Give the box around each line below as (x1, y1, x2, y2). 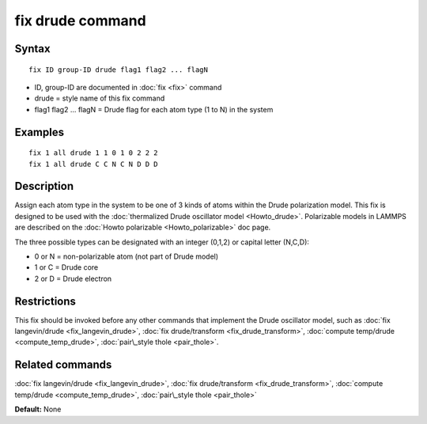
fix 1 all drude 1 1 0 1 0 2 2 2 (28, 149, 158, 157)
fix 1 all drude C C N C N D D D (28, 159, 158, 168)
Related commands (14, 358, 112, 372)
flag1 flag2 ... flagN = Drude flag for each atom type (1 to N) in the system (34, 104, 274, 114)
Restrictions (14, 294, 77, 308)
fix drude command (14, 12, 146, 29)
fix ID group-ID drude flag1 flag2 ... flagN (28, 65, 209, 74)
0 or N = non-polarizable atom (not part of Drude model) (34, 252, 219, 261)
